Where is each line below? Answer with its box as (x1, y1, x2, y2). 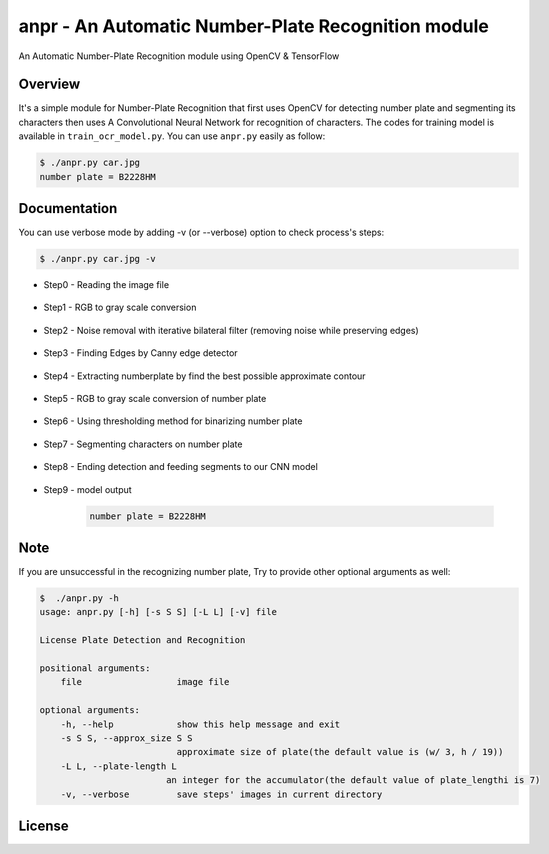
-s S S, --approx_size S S (60, 732, 194, 744)
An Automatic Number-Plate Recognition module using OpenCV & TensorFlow (18, 50, 340, 62)
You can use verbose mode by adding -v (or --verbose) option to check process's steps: (18, 226, 385, 239)
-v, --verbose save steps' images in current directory (60, 788, 383, 800)
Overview (18, 76, 81, 93)
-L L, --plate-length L (60, 760, 177, 772)
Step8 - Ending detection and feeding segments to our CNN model (43, 461, 319, 473)
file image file (60, 676, 230, 688)
